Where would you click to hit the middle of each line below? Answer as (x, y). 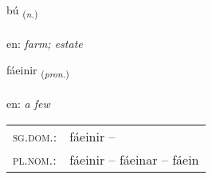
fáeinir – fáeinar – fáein (134, 159)
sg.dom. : (35, 136)
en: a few (28, 103)
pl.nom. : (35, 159)
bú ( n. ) (22, 11)
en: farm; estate (45, 43)
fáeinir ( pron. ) (38, 71)
